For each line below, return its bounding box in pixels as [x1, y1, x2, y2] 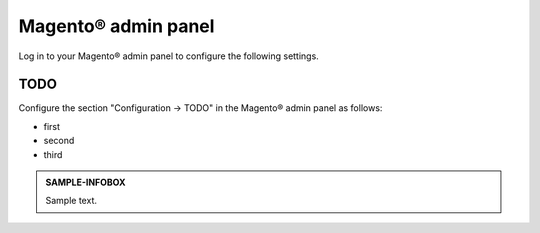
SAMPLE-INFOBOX [45, 176, 126, 189]
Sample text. [45, 195, 97, 207]
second [43, 135, 75, 147]
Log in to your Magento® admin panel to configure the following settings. [18, 50, 319, 62]
